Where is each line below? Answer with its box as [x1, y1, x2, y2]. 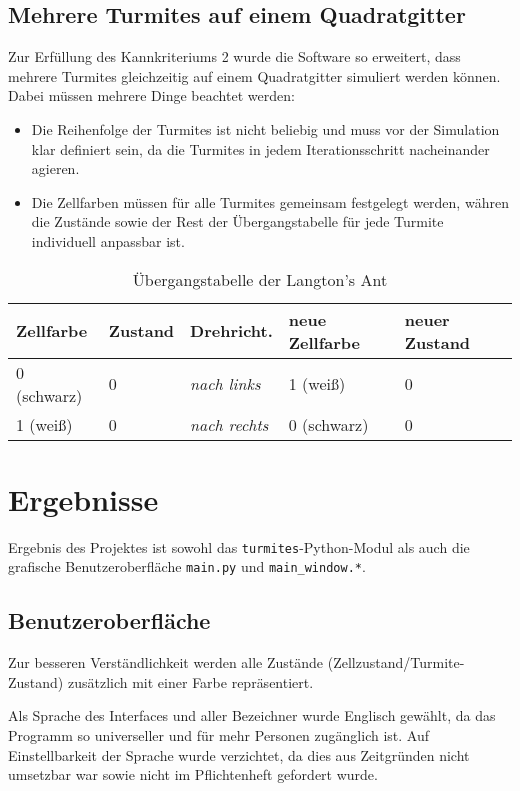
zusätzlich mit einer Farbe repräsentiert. [67, 671, 314, 692]
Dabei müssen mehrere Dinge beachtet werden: [8, 85, 295, 106]
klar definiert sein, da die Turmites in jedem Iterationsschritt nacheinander [31, 138, 490, 159]
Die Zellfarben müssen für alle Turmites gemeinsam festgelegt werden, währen [31, 191, 509, 212]
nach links [190, 372, 261, 396]
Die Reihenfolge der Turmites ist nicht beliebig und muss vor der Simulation [31, 118, 500, 139]
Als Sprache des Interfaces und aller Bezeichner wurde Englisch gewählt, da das [8, 705, 496, 726]
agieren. [31, 158, 80, 179]
